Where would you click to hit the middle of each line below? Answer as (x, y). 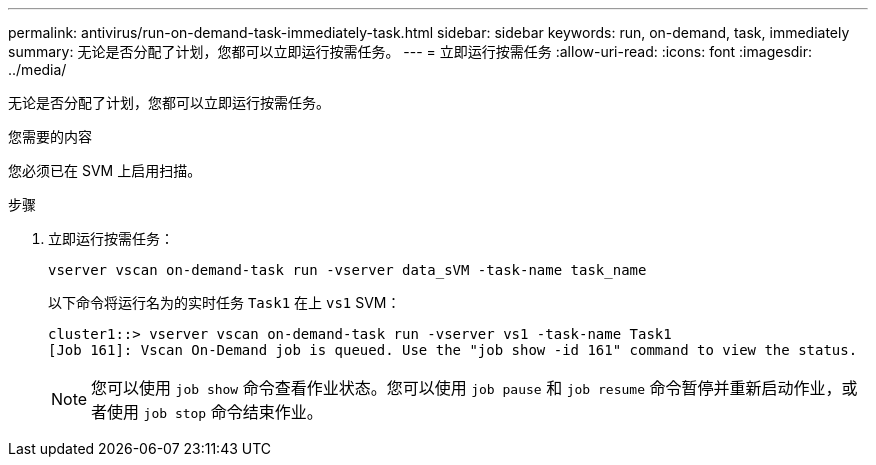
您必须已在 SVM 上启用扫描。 (105, 170)
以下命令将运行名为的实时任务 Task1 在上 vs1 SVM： (224, 302)
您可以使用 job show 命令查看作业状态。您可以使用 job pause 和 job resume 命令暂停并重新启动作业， (466, 388)
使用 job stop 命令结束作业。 (215, 412)
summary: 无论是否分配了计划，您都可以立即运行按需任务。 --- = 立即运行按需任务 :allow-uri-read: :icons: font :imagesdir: (410, 51)
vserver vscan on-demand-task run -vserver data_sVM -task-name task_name (347, 270)
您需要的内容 (50, 136)
